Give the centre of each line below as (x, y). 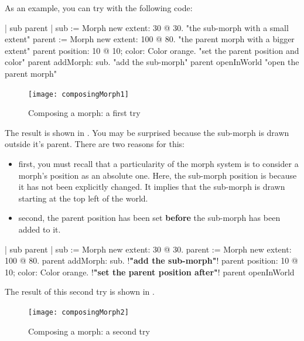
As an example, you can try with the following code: (99, 8)
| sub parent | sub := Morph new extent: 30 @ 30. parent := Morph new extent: (148, 249)
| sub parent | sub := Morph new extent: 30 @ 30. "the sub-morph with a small (147, 27)
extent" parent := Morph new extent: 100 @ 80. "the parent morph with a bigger (150, 39)
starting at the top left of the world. (83, 198)
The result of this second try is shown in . (80, 291)
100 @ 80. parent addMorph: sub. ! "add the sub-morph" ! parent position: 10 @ (151, 260)
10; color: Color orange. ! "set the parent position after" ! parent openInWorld (150, 272)
